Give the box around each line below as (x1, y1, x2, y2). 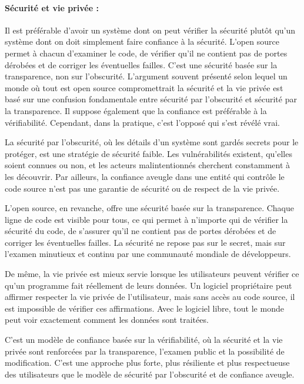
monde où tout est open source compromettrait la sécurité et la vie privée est (5, 81, 283, 94)
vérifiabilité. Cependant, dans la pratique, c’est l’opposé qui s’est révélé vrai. (5, 116, 280, 128)
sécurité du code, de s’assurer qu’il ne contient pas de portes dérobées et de (5, 225, 276, 237)
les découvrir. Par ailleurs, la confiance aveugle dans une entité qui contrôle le (5, 170, 285, 182)
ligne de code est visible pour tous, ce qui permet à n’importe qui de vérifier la (5, 213, 288, 225)
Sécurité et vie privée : (5, 1, 99, 14)
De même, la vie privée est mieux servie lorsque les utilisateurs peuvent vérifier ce (5, 268, 299, 280)
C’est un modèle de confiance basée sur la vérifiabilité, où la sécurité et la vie (5, 333, 283, 346)
